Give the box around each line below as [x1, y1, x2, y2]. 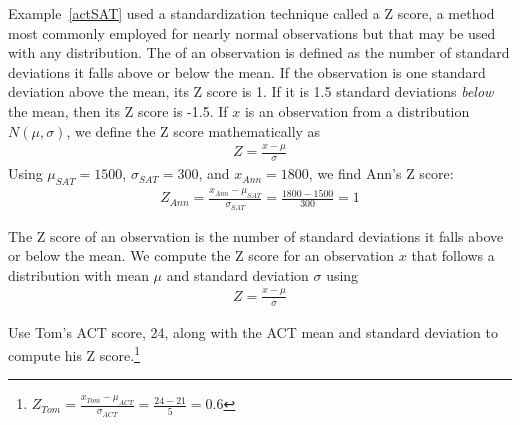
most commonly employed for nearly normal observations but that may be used [8, 22, 496, 43]
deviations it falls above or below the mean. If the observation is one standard [8, 61, 486, 82]
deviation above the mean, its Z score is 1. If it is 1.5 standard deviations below [8, 81, 494, 102]
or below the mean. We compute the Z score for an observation [8, 245, 395, 266]
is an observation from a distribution [244, 100, 470, 121]
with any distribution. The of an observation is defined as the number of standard [8, 42, 510, 63]
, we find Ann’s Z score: [308, 163, 454, 184]
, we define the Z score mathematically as [66, 120, 321, 141]
